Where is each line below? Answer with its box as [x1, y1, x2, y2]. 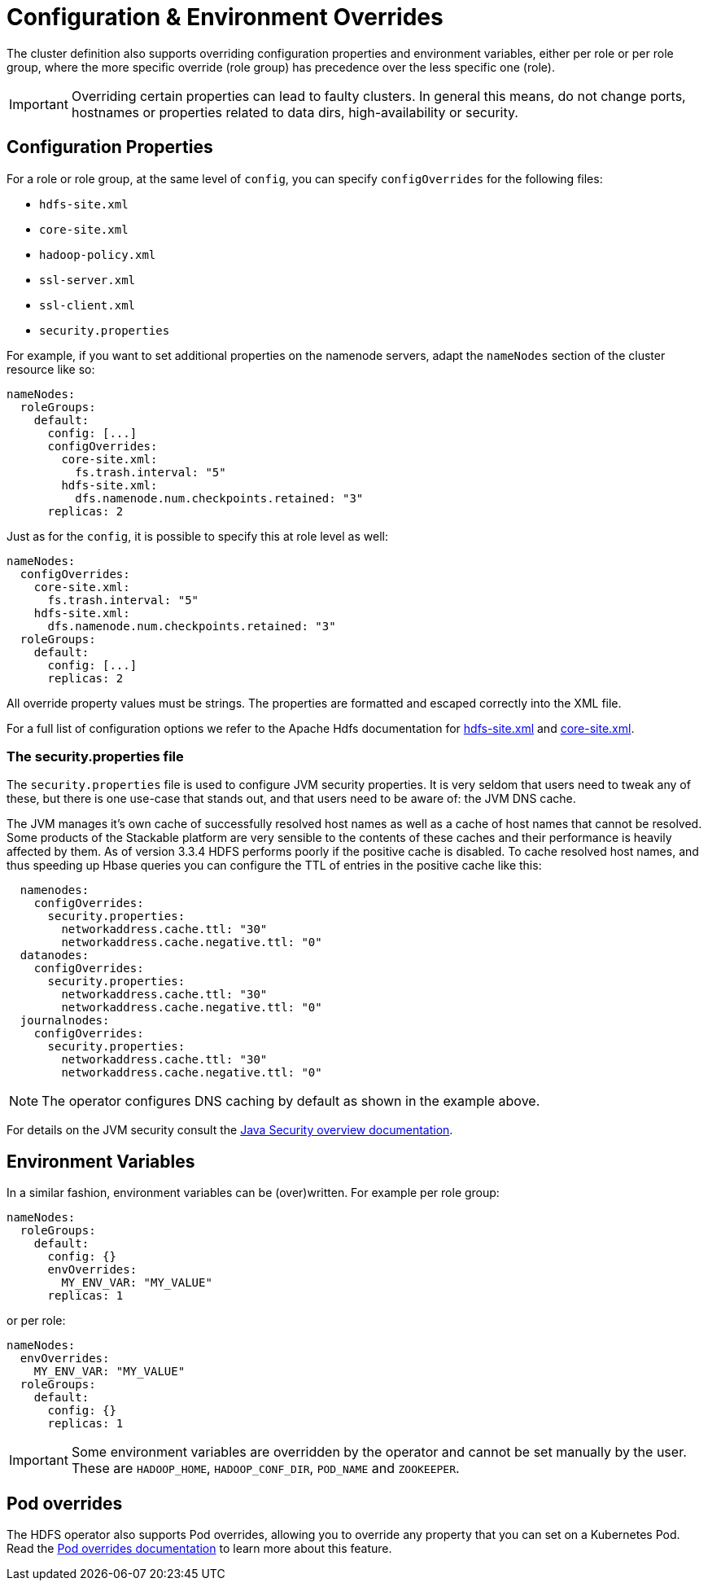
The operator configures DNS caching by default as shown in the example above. [42, 1093, 540, 1110]
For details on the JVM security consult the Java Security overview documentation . [7, 1123, 453, 1138]
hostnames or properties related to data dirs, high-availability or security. [71, 103, 518, 121]
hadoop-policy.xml [39, 248, 156, 261]
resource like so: [7, 362, 95, 376]
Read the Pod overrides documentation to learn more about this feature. [7, 1541, 392, 1556]
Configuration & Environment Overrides [7, 3, 444, 31]
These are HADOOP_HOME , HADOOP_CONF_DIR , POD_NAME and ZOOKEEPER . [71, 1460, 460, 1477]
